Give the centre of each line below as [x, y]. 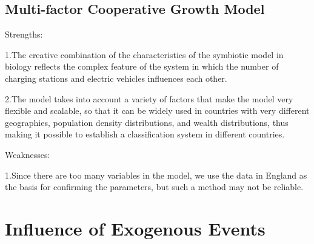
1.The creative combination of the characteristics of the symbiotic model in [144, 54]
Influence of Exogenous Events [135, 228]
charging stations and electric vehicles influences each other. [116, 78]
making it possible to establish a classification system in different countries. [145, 134]
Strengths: [24, 34]
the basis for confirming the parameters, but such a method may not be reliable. [154, 187]
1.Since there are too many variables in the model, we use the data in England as [156, 175]
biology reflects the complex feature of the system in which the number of [142, 66]
